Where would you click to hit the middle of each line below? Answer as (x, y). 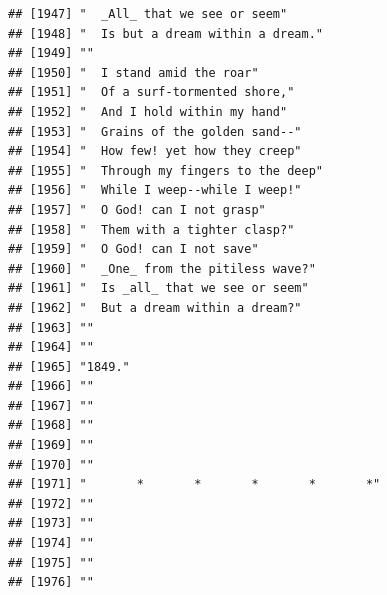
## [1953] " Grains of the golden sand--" (155, 131)
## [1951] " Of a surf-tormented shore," (151, 92)
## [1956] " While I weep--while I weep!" (155, 190)
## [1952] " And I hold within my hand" (148, 111)
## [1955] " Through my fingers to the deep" (165, 170)
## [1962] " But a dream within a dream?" (155, 307)
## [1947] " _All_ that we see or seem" (148, 14)
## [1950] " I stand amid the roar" (133, 72)
